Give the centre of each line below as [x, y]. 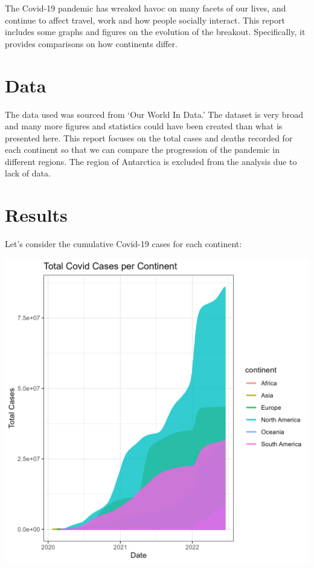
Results [36, 215]
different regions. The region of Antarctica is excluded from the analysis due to [151, 161]
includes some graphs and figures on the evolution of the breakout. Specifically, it [155, 32]
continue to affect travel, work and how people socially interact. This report [145, 20]
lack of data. [28, 173]
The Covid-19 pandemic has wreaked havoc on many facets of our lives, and [146, 8]
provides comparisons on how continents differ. [91, 43]
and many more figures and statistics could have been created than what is [144, 126]
